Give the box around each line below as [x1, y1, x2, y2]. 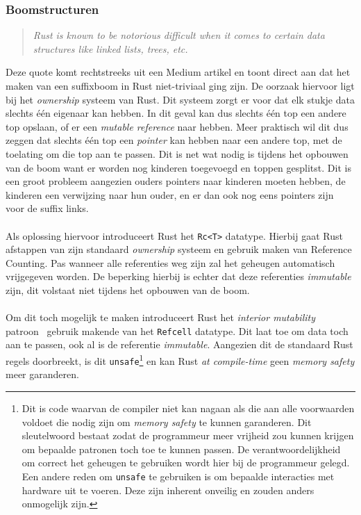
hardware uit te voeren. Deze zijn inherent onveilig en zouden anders [22, 482, 314, 497]
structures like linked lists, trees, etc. [33, 41, 188, 56]
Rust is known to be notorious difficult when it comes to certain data [33, 28, 325, 42]
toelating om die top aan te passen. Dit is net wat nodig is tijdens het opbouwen [6, 146, 349, 161]
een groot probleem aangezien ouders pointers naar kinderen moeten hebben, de [6, 174, 346, 188]
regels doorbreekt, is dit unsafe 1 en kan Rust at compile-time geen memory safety [6, 352, 355, 368]
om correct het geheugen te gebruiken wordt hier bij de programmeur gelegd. [22, 455, 350, 470]
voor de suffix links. [6, 201, 89, 215]
